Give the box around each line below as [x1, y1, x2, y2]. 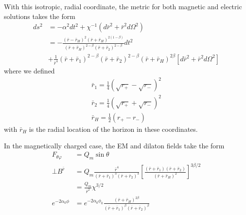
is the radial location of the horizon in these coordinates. [29, 124, 198, 134]
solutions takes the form [4, 11, 75, 21]
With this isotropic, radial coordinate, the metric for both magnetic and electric [4, 1, 242, 11]
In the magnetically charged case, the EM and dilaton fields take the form [4, 140, 225, 150]
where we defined [4, 66, 55, 76]
